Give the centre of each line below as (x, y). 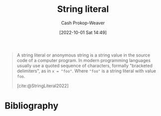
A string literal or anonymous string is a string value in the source (83, 55)
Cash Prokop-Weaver (83, 23)
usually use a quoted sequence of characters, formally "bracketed (84, 65)
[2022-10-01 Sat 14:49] (83, 32)
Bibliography (32, 106)
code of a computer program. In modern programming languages (84, 60)
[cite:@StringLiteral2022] (43, 86)
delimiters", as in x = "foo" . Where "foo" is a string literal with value (86, 71)
